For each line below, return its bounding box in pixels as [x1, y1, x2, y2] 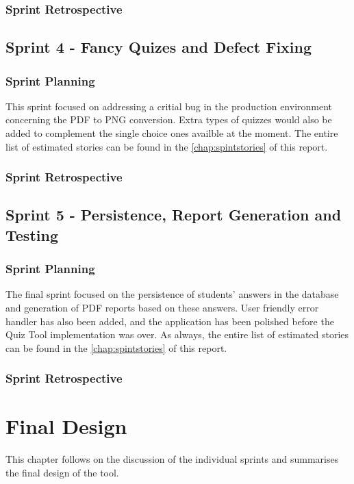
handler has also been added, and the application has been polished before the [5, 314, 334, 328]
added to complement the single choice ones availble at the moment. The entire [5, 126, 338, 140]
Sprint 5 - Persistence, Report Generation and [5, 204, 342, 225]
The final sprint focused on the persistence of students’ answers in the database [5, 287, 339, 301]
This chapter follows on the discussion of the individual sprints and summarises [5, 452, 339, 466]
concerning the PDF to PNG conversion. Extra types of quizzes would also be [5, 112, 332, 127]
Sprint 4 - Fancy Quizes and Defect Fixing [5, 36, 312, 58]
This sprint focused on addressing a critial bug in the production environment [5, 99, 333, 113]
